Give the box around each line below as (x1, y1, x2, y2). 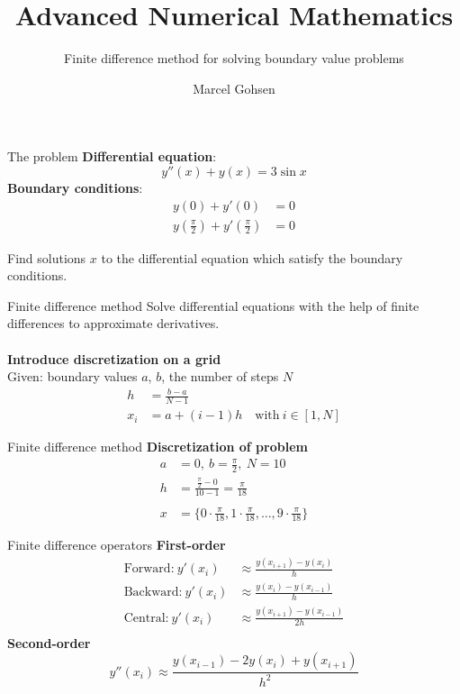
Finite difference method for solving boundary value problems (64, 49, 404, 68)
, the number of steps (161, 367, 279, 386)
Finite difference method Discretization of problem (7, 437, 308, 456)
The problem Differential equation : (7, 147, 217, 166)
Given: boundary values (7, 367, 138, 386)
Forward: (123, 562, 175, 576)
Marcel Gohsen (193, 78, 275, 97)
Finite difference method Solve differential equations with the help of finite (7, 296, 419, 315)
